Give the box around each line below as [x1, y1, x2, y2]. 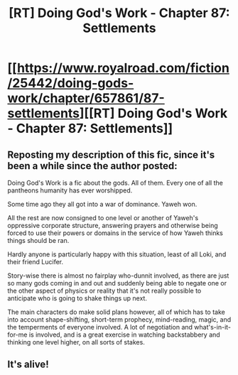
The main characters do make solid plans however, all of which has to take [7, 308, 225, 316]
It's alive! [7, 359, 49, 371]
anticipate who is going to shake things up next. [7, 294, 148, 303]
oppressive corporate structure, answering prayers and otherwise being [7, 222, 218, 229]
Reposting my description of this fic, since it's [7, 148, 215, 161]
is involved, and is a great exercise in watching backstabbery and [28, 330, 220, 339]
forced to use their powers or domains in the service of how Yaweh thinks [7, 229, 224, 237]
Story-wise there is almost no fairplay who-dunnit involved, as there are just [7, 271, 229, 280]
